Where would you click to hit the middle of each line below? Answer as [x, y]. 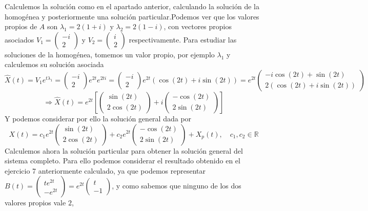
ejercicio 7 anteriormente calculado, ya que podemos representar [105, 170]
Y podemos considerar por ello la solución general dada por [98, 118]
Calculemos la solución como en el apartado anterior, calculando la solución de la [132, 6]
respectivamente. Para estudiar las [183, 39]
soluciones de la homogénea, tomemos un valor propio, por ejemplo [110, 54]
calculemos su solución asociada [54, 64]
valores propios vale [35, 203]
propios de [21, 26]
